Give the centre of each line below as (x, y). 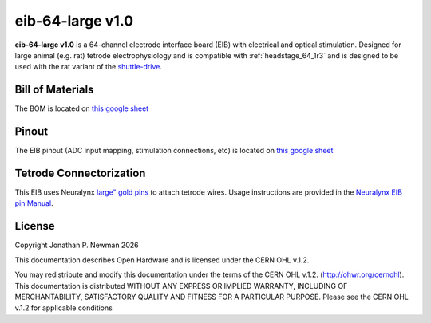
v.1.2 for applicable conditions (64, 308)
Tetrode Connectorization (80, 173)
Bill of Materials (54, 90)
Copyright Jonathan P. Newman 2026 (77, 245)
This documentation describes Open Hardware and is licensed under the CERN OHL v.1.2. (162, 260)
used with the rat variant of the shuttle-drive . (89, 67)
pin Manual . (34, 203)
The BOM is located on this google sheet (82, 108)
